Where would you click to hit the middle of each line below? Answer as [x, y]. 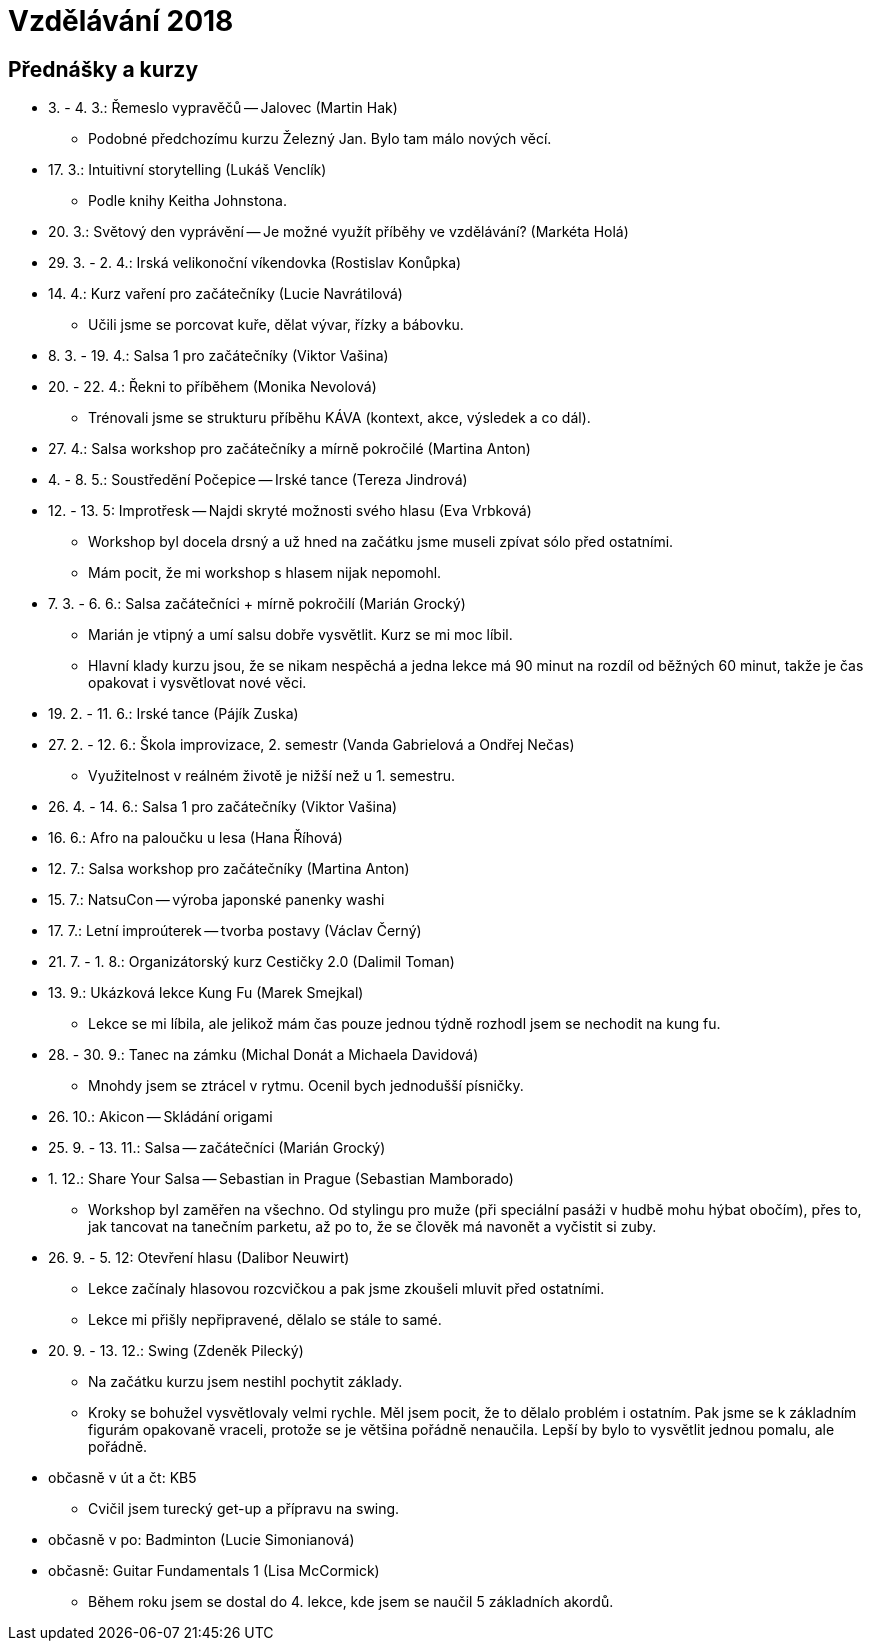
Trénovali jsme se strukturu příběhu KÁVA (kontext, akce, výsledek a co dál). [339, 418]
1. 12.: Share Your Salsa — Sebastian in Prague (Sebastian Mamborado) [281, 1179]
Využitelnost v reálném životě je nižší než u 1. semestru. [272, 776]
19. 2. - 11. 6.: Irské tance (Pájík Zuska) [173, 714]
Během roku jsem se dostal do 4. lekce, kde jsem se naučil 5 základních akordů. [351, 1602]
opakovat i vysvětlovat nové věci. [197, 683]
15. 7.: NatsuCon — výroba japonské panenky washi [216, 900]
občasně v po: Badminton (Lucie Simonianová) [201, 1540]
